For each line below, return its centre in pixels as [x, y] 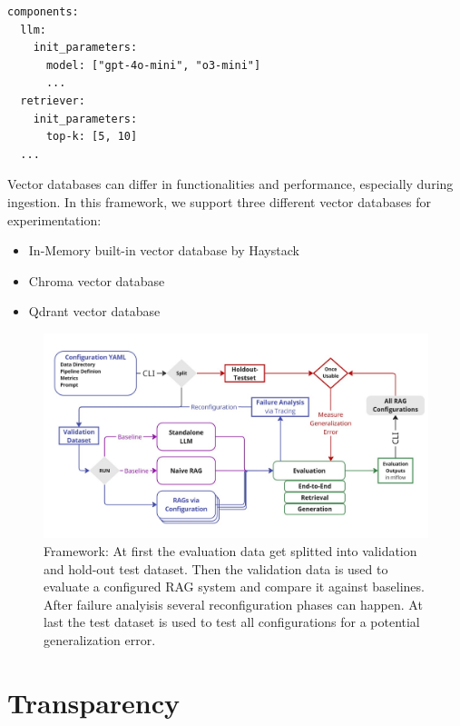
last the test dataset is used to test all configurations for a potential [232, 622]
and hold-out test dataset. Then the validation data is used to [216, 568]
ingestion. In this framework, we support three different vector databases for [219, 201]
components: [43, 12]
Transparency [94, 702]
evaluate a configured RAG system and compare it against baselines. [234, 587]
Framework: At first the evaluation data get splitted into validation [230, 550]
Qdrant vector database [94, 311]
